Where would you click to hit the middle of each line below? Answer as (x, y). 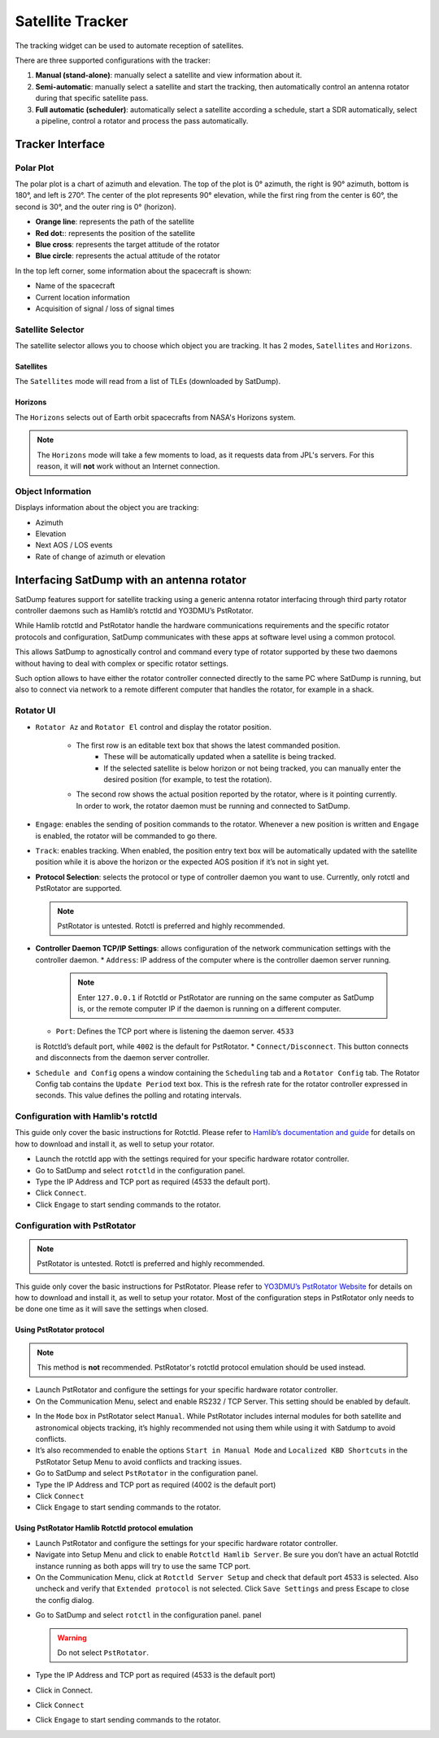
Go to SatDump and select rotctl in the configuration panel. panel (148, 1615)
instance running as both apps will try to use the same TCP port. (143, 1566)
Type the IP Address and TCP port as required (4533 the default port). (153, 1181)
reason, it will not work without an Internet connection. (128, 466)
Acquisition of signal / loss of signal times (105, 308)
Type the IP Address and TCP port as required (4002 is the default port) (156, 1484)
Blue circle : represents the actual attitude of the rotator (128, 255)
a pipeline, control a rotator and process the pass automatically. (142, 120)
